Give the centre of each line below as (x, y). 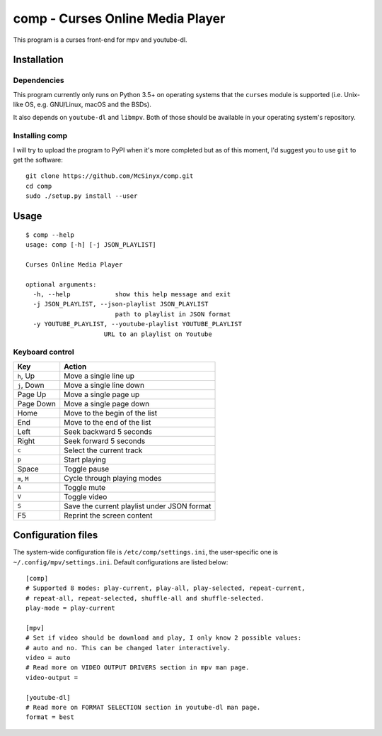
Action (75, 367)
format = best (50, 717)
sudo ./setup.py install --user (82, 196)
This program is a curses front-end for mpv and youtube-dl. (100, 40)
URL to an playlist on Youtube (158, 334)
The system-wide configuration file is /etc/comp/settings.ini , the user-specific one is (146, 552)
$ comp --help (50, 235)
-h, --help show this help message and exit (132, 294)
